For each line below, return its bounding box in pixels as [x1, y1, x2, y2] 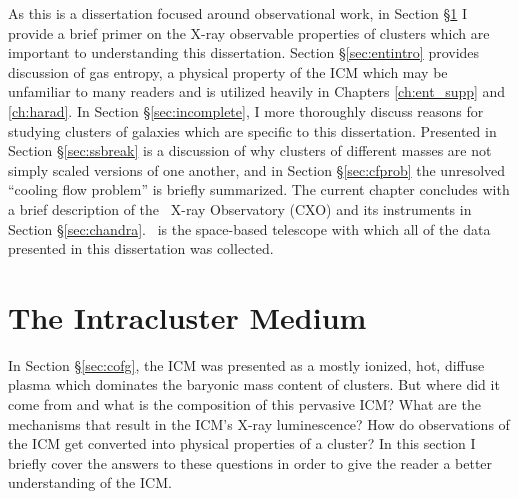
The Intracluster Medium [8, 296, 367, 337]
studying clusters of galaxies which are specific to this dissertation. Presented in [8, 120, 497, 141]
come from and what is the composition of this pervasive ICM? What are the [8, 394, 481, 415]
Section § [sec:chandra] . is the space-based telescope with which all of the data [8, 218, 491, 239]
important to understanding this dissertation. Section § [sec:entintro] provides [8, 42, 480, 63]
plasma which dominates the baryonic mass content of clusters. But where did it [8, 374, 500, 395]
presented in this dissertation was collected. [8, 238, 274, 259]
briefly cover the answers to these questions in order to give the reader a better [8, 452, 493, 473]
